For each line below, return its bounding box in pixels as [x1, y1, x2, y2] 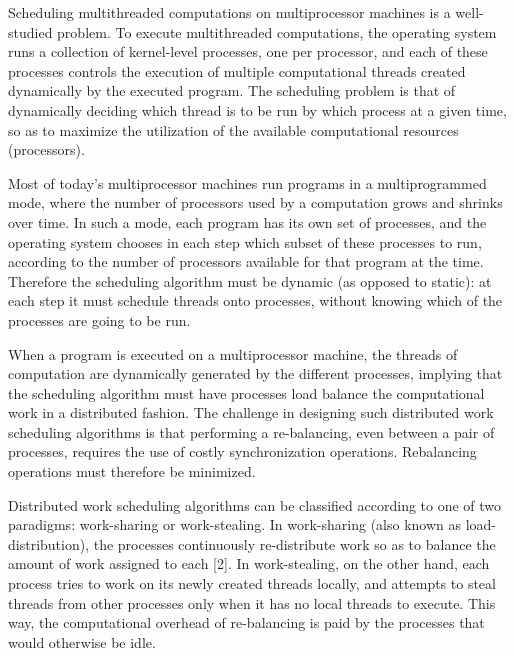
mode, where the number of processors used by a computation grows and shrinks [8, 192, 503, 213]
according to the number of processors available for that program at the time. [8, 251, 484, 272]
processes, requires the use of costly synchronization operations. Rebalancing [8, 441, 477, 462]
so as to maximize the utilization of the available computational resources [8, 119, 459, 140]
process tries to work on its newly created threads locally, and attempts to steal [8, 573, 496, 594]
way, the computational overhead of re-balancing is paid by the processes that [8, 612, 485, 633]
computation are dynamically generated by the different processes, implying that [8, 363, 503, 384]
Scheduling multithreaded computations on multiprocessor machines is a [8, 2, 451, 22]
